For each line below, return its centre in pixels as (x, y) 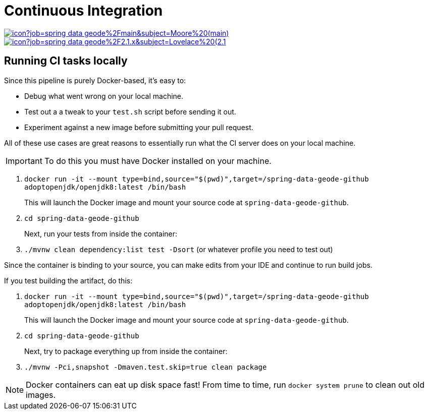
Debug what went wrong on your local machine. (104, 96)
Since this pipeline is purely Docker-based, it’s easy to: (95, 80)
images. (41, 395)
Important (24, 161)
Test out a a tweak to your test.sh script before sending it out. (130, 111)
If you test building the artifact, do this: (68, 280)
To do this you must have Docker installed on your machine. (158, 161)
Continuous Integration (84, 11)
